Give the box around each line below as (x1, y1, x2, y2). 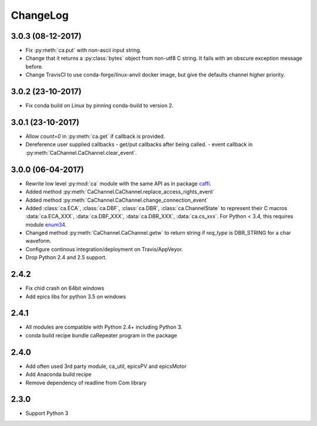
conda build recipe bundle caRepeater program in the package (25, 332, 177, 339)
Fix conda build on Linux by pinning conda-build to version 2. (25, 102, 174, 109)
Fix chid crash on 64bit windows (25, 285, 104, 292)
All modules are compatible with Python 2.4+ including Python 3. (25, 323, 183, 331)
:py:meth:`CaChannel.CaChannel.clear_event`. (25, 149, 137, 156)
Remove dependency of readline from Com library (25, 379, 147, 386)
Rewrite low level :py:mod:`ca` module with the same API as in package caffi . (25, 180, 211, 187)
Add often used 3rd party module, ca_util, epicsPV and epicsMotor (25, 363, 187, 370)
